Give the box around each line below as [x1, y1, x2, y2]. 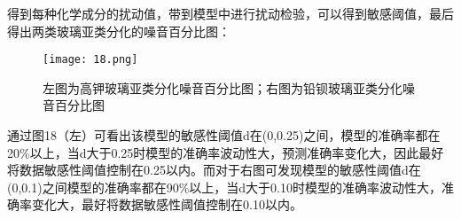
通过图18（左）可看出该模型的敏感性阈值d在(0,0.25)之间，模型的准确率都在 [7, 126, 441, 145]
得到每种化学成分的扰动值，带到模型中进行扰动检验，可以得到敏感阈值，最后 [7, 4, 454, 22]
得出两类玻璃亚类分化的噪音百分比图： [7, 21, 230, 40]
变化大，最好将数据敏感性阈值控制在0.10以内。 [31, 195, 302, 214]
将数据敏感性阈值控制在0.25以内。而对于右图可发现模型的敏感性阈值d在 [7, 160, 421, 179]
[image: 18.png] [43, 53, 138, 66]
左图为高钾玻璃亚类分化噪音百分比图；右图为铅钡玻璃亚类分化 [43, 78, 402, 97]
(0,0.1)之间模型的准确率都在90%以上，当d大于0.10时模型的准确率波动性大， [7, 177, 442, 196]
